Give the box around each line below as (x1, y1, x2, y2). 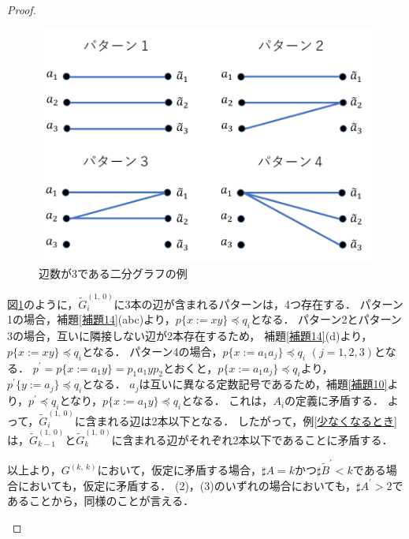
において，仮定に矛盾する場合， (97, 462, 262, 478)
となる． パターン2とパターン (250, 311, 402, 328)
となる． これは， (181, 392, 273, 409)
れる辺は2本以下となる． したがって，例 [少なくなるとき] (107, 412, 397, 429)
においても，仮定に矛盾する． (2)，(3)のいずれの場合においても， (17, 477, 357, 493)
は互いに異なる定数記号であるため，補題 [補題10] (139, 376, 388, 392)
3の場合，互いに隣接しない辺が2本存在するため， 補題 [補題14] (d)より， (7, 328, 373, 344)
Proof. (7, 2, 36, 17)
